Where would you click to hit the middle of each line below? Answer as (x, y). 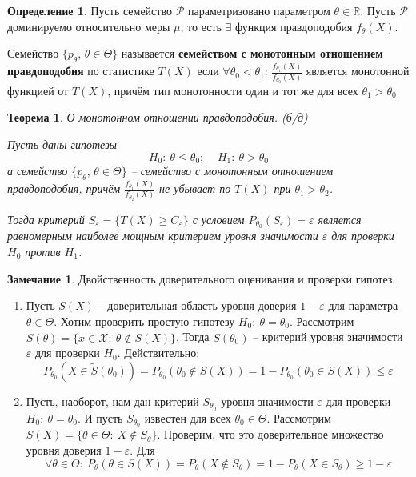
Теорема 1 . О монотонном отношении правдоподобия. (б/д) (158, 117)
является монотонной (358, 71)
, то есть (201, 26)
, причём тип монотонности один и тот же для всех (233, 90)
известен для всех (188, 417)
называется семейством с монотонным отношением (252, 53)
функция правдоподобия (294, 26)
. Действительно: (158, 353)
